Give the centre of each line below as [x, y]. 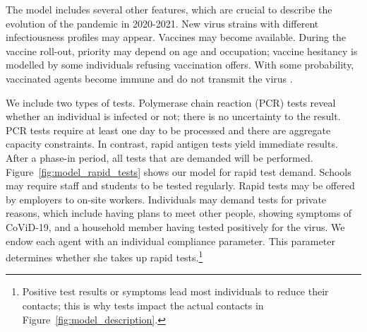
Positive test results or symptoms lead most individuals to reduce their [175, 291]
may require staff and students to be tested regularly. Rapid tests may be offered [180, 185]
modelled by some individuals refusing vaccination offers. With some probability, [180, 65]
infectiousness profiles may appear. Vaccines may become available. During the [176, 37]
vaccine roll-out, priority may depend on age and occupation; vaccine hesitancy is [182, 51]
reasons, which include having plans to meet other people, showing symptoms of [179, 213]
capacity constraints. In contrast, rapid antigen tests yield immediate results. [172, 144]
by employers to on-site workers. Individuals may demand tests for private [166, 199]
